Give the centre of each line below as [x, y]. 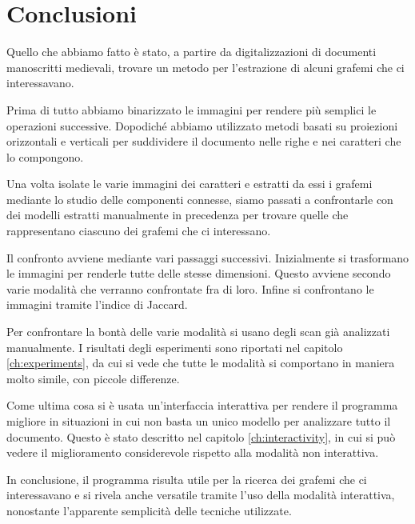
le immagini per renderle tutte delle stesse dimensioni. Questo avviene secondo [199, 273]
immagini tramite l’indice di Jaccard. [97, 304]
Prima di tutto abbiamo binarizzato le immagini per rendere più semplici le [192, 109]
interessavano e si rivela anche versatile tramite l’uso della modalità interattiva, [201, 495]
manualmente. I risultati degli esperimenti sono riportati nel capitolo [175, 347]
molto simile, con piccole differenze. [93, 378]
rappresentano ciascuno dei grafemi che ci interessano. [139, 231]
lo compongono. [45, 156]
